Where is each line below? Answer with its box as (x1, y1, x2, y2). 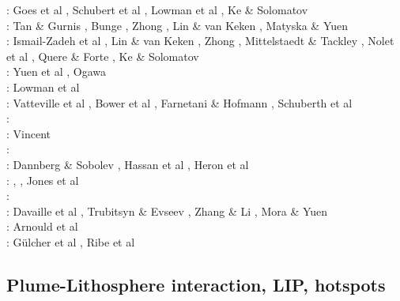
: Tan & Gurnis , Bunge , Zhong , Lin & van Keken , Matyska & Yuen (6, 17, 349, 33)
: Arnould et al (6, 218, 78, 235)
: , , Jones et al (6, 171, 79, 188)
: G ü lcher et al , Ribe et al (6, 233, 135, 250)
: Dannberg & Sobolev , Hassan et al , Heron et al (6, 156, 249, 172)
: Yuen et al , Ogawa (6, 63, 106, 80)
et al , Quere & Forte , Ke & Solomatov (6, 47, 199, 64)
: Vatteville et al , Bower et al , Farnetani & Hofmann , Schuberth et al (6, 94, 353, 111)
